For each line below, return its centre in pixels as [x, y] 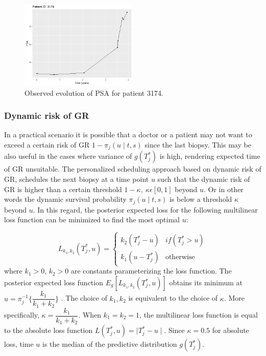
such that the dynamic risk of [204, 179]
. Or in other [223, 189]
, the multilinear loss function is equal [199, 315]
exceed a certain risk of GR [47, 144]
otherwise [180, 257]
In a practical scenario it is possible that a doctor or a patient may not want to [128, 134]
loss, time [19, 344]
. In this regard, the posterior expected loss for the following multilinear [145, 209]
